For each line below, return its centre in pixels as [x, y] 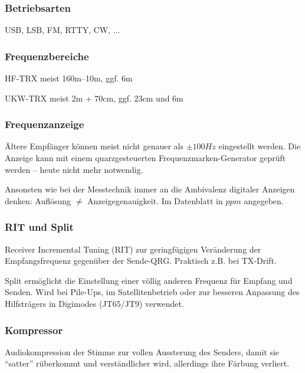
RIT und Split [39, 227]
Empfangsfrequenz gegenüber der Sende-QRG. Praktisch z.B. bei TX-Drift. [141, 261]
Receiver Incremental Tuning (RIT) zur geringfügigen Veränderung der [133, 249]
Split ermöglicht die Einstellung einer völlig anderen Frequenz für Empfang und [149, 280]
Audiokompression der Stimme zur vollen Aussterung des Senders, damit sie [142, 351]
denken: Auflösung [38, 200]
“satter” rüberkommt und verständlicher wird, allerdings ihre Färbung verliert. [147, 363]
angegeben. [264, 200]
